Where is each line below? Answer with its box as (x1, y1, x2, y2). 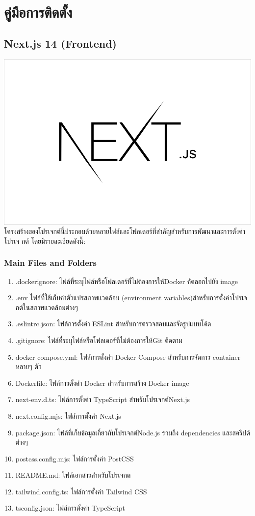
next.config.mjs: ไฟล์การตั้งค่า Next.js (15, 410, 121, 421)
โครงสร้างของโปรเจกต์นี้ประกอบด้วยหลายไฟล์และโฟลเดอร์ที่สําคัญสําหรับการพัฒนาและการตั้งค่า (4, 226, 245, 236)
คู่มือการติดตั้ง (4, 2, 73, 22)
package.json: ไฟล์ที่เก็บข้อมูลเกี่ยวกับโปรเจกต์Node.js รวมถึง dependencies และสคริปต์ (15, 427, 250, 437)
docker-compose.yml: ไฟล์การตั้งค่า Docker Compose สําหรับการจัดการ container (15, 351, 241, 362)
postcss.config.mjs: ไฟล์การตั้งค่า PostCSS (15, 453, 134, 463)
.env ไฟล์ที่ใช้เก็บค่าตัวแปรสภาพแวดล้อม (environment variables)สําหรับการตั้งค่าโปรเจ (15, 292, 247, 303)
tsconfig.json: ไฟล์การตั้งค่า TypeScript (15, 503, 125, 513)
